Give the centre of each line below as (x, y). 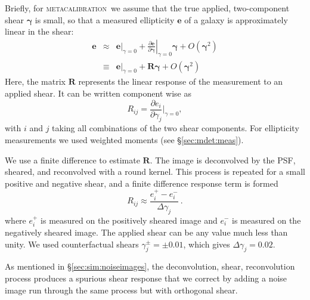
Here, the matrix (35, 81)
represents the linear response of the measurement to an (181, 81)
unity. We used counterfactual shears (72, 244)
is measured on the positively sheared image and (129, 220)
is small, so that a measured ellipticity (105, 19)
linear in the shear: (39, 31)
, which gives (207, 244)
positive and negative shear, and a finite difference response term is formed (142, 183)
